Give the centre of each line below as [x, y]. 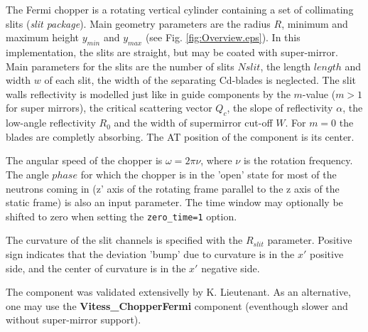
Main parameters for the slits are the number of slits [120, 66]
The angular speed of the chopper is [84, 160]
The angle [27, 174]
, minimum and [315, 23]
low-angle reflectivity [51, 123]
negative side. [231, 268]
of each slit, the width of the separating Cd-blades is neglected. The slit [200, 80]
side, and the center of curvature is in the [96, 268]
